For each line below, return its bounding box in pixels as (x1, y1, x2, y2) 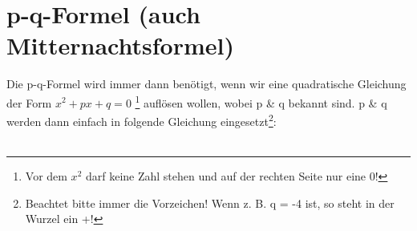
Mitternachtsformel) (6, 29, 234, 62)
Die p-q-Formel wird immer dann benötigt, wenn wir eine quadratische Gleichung (6, 75, 407, 92)
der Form (6, 94, 52, 111)
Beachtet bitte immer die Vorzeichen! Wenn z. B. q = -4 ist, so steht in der (25, 194, 395, 211)
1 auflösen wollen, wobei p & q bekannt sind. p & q (135, 91, 387, 111)
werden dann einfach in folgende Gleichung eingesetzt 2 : (6, 111, 277, 129)
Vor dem (25, 168, 67, 184)
